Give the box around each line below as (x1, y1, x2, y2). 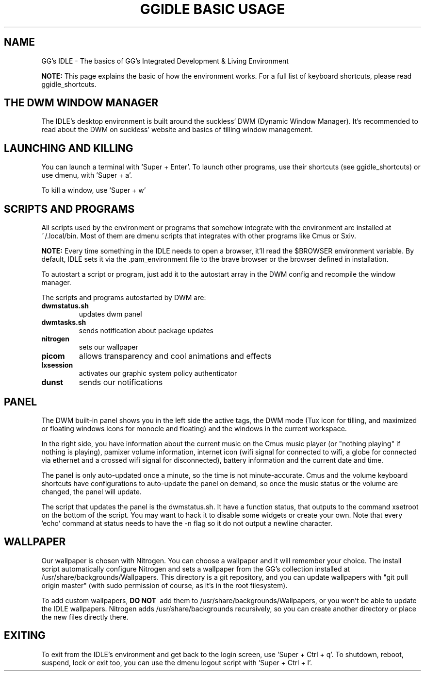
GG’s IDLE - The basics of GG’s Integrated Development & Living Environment (41, 56, 289, 65)
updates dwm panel (79, 310, 142, 319)
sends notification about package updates (79, 326, 214, 335)
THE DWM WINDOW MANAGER (4, 97, 159, 109)
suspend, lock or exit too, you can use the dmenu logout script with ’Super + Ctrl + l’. (41, 658, 312, 667)
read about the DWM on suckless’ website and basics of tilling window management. (41, 125, 313, 134)
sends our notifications (79, 377, 163, 388)
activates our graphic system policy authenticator (79, 369, 237, 378)
